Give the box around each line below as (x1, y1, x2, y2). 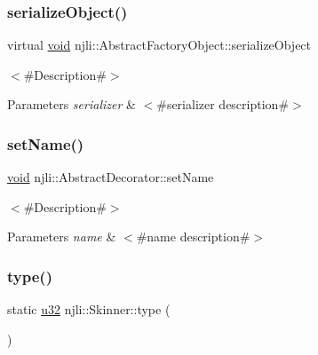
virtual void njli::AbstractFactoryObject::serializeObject (7, 35, 312, 54)
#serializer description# (156, 95, 290, 114)
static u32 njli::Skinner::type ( (7, 300, 171, 319)
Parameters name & (7, 227, 116, 246)
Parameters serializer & (7, 95, 136, 114)
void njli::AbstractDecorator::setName (7, 168, 214, 186)
